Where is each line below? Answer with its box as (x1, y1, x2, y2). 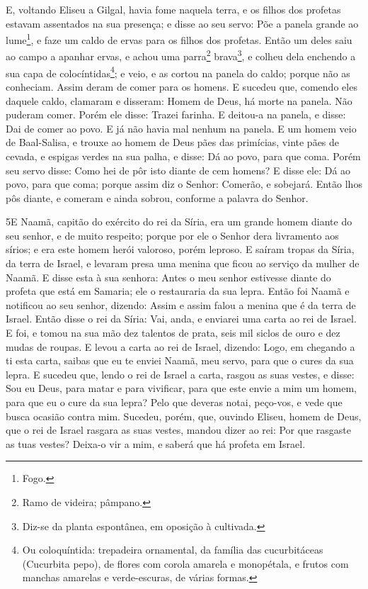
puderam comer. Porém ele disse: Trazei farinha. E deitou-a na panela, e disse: (6, 107, 346, 122)
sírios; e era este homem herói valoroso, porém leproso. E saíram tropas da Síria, (6, 242, 355, 257)
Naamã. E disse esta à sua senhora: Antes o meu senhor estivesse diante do (6, 269, 331, 284)
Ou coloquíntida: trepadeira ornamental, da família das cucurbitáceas (22, 542, 323, 557)
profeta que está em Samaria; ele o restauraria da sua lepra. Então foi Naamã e (6, 284, 350, 298)
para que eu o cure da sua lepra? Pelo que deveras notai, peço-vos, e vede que (6, 395, 343, 409)
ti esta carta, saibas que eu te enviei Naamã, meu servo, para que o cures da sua (6, 353, 354, 368)
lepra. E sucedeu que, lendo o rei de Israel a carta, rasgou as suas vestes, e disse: (6, 366, 355, 381)
